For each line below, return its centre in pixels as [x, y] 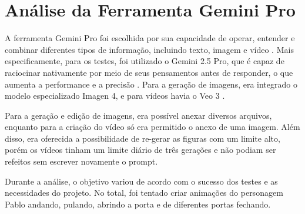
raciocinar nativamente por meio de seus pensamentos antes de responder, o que [149, 72]
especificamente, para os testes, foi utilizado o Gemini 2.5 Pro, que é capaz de [145, 61]
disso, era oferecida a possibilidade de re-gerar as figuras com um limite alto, [143, 138]
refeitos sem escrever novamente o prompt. [81, 161]
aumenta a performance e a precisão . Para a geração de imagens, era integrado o [151, 84]
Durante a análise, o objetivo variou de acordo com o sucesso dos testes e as [141, 181]
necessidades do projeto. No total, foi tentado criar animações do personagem [144, 193]
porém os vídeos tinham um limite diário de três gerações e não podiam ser [140, 150]
